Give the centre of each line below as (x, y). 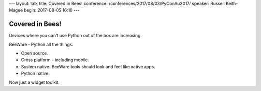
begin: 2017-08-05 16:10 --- (52, 10)
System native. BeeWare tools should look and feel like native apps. (88, 66)
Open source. (35, 53)
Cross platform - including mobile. (55, 60)
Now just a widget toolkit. (34, 82)
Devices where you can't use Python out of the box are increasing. (75, 36)
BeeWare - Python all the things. (41, 44)
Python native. (36, 73)
